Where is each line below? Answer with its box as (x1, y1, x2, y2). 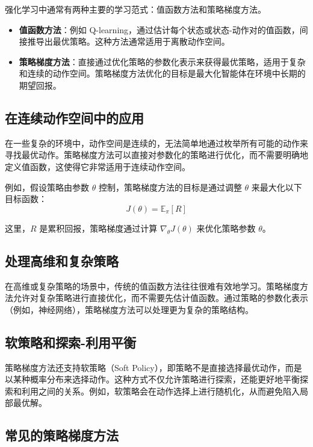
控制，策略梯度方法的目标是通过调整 (98, 180, 242, 193)
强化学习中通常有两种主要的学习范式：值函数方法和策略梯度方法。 (5, 3, 266, 15)
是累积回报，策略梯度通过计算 (39, 221, 158, 234)
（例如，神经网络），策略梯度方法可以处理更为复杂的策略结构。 (5, 303, 253, 315)
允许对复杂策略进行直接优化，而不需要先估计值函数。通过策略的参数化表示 (13, 291, 308, 304)
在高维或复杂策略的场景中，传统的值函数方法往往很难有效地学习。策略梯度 (5, 279, 300, 292)
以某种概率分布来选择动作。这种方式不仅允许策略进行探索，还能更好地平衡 (5, 373, 300, 385)
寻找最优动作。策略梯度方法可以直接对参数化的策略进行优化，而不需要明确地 (5, 148, 308, 161)
